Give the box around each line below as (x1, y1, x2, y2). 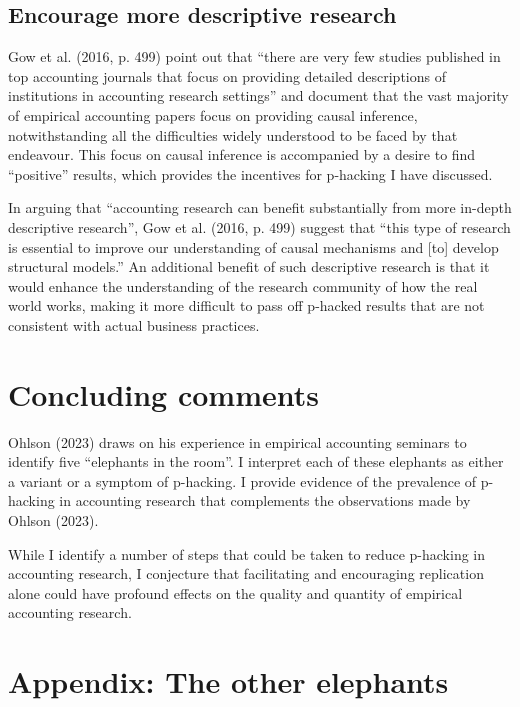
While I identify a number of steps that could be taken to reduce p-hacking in (8, 543, 486, 564)
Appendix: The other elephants (8, 661, 449, 702)
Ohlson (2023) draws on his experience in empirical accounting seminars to (8, 431, 467, 452)
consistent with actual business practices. (8, 314, 260, 335)
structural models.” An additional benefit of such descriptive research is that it (8, 256, 490, 277)
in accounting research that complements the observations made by (59, 490, 471, 511)
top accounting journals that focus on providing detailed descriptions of (8, 65, 446, 86)
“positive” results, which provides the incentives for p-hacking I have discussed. (8, 163, 493, 184)
